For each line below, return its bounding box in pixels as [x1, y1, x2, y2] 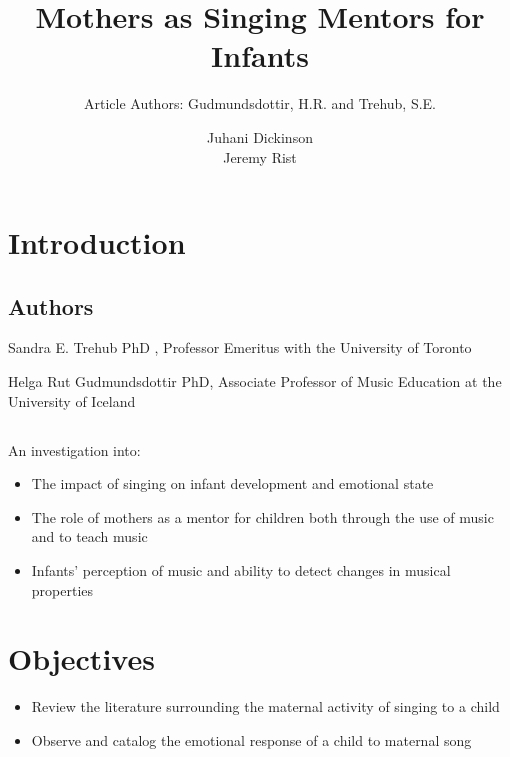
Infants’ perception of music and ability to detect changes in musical [31, 560, 451, 581]
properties [31, 579, 94, 600]
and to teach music [31, 526, 148, 547]
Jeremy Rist [223, 146, 297, 167]
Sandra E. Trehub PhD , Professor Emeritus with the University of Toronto [8, 337, 472, 358]
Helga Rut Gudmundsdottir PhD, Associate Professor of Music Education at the [8, 371, 502, 392]
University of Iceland [8, 390, 136, 411]
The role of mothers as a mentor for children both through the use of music [31, 506, 494, 527]
